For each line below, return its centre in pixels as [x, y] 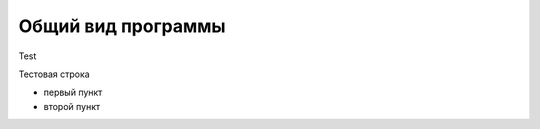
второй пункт [72, 106]
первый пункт [73, 92]
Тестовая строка [54, 74]
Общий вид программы [122, 26]
